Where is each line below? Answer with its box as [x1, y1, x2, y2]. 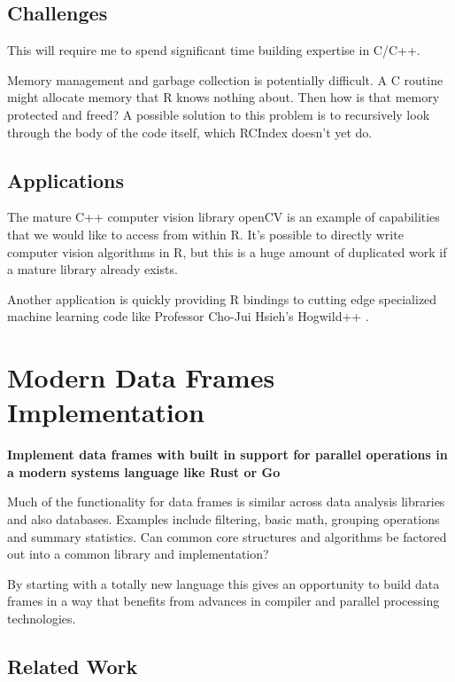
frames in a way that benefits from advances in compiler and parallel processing [7, 592, 440, 610]
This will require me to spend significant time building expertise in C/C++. [7, 41, 420, 59]
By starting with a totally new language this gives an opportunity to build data [7, 574, 440, 592]
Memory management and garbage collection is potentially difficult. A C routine [7, 70, 443, 89]
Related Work [7, 652, 138, 679]
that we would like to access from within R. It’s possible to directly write [7, 224, 404, 243]
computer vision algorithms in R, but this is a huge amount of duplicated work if [7, 242, 447, 261]
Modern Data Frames [7, 359, 275, 396]
